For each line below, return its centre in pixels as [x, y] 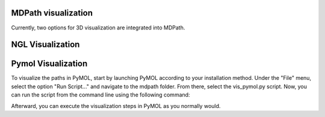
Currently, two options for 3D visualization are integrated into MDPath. [98, 28]
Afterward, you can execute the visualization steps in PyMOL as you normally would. [116, 106]
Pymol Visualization [49, 64]
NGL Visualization [45, 45]
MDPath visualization [52, 13]
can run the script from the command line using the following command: [101, 95]
